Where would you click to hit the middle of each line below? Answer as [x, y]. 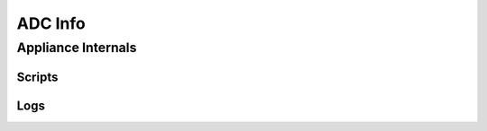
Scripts [37, 77]
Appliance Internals [77, 48]
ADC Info [51, 23]
